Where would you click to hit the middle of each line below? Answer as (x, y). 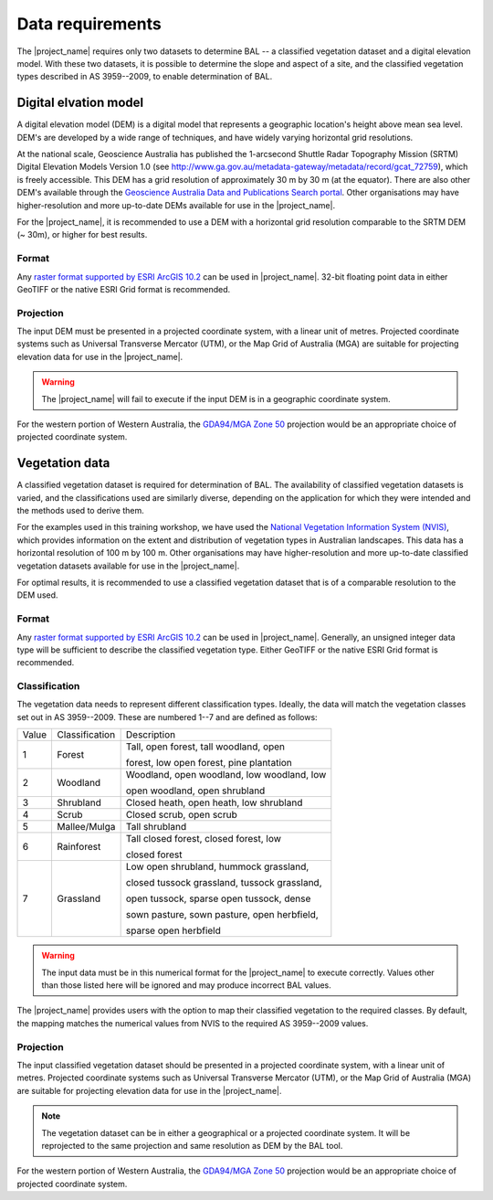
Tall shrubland (156, 827)
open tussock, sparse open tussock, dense (218, 898)
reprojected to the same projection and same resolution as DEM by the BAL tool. (192, 1145)
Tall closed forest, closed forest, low (204, 839)
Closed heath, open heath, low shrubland (214, 802)
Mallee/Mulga (86, 827)
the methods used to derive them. (81, 511)
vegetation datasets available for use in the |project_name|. (128, 566)
